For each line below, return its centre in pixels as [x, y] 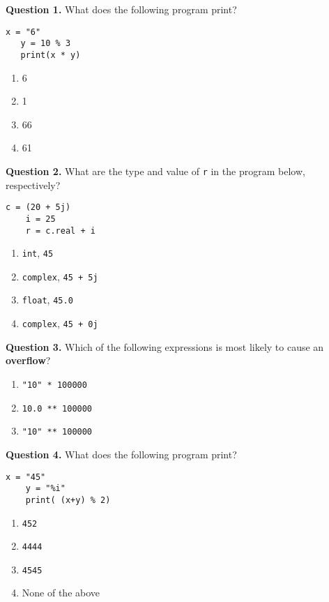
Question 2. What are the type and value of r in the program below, [155, 171]
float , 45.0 [47, 300]
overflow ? [28, 360]
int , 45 [38, 253]
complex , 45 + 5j [60, 276]
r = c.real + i [60, 231]
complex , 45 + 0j [60, 323]
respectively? [33, 185]
